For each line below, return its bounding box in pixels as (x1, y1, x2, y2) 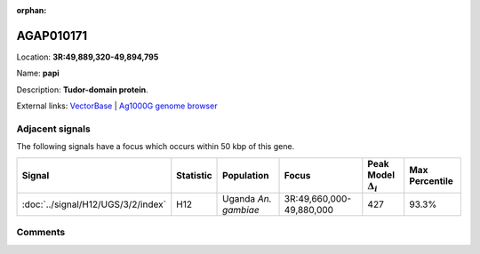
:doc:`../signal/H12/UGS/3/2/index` (21, 198, 166, 210)
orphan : (16, 5, 47, 15)
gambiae (222, 204, 260, 216)
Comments (16, 226, 66, 239)
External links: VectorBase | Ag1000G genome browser (16, 100, 218, 111)
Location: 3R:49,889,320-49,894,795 (16, 52, 159, 62)
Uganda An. (222, 193, 272, 204)
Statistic (176, 169, 212, 181)
